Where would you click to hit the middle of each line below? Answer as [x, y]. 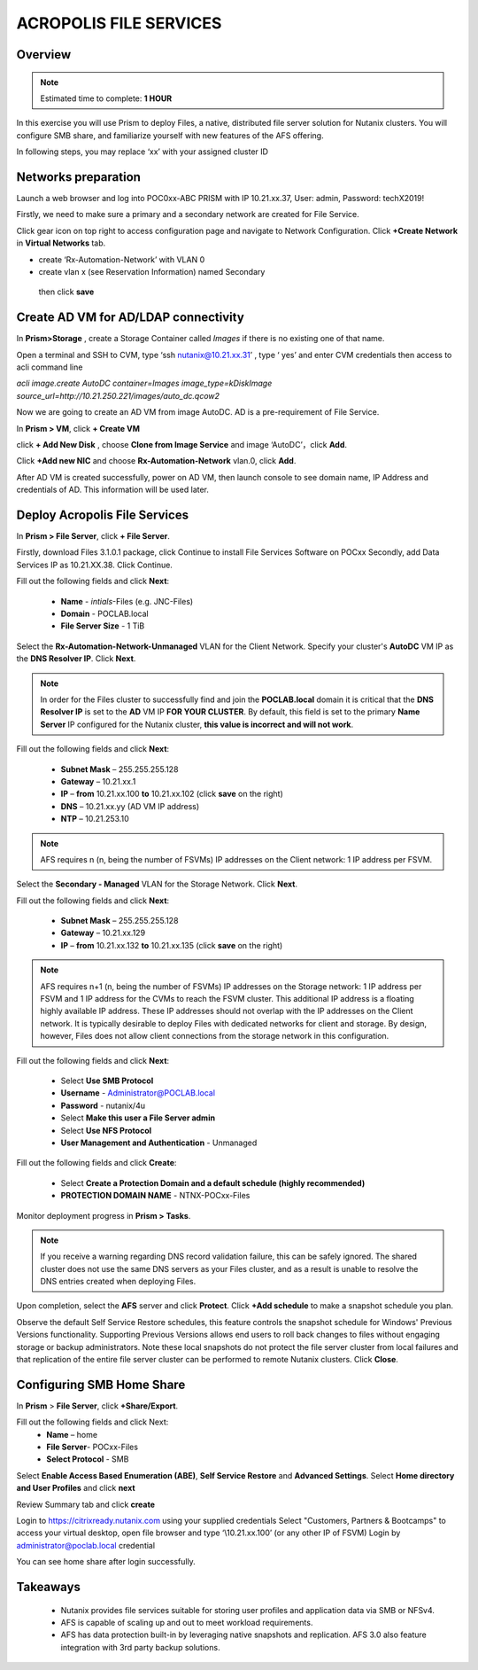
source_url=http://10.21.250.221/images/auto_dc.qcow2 [118, 395]
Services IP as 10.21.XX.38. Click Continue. [94, 565]
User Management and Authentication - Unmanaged [159, 1143]
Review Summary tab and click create [85, 1504]
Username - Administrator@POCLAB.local [138, 1093]
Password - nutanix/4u [103, 1105]
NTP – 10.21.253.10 [95, 819]
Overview [44, 55]
